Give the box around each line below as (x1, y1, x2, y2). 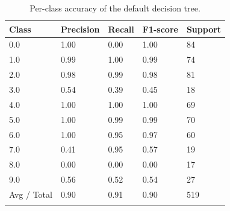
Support (186, 22, 222, 35)
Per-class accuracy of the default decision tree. (30, 2, 200, 14)
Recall (108, 22, 134, 35)
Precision (60, 22, 100, 35)
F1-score (142, 22, 178, 35)
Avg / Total (9, 187, 52, 200)
